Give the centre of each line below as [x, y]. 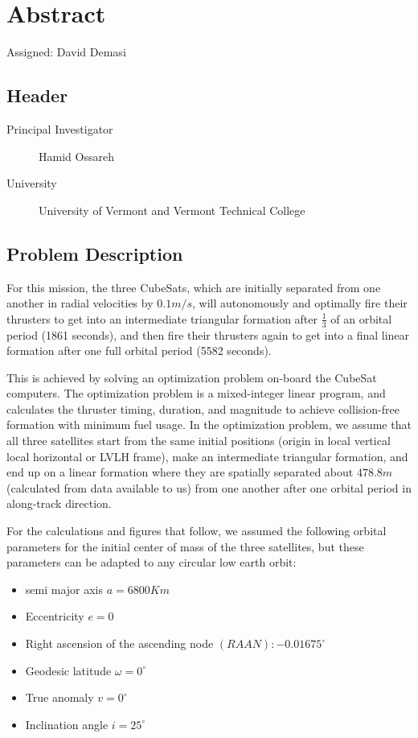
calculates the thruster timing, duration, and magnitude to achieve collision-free [203, 408]
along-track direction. [59, 503]
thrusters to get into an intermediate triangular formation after [162, 318]
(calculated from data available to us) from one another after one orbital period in [209, 487]
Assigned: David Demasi [66, 52]
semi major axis [64, 589]
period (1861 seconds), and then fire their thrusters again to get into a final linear [208, 334]
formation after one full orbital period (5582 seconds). [139, 350]
